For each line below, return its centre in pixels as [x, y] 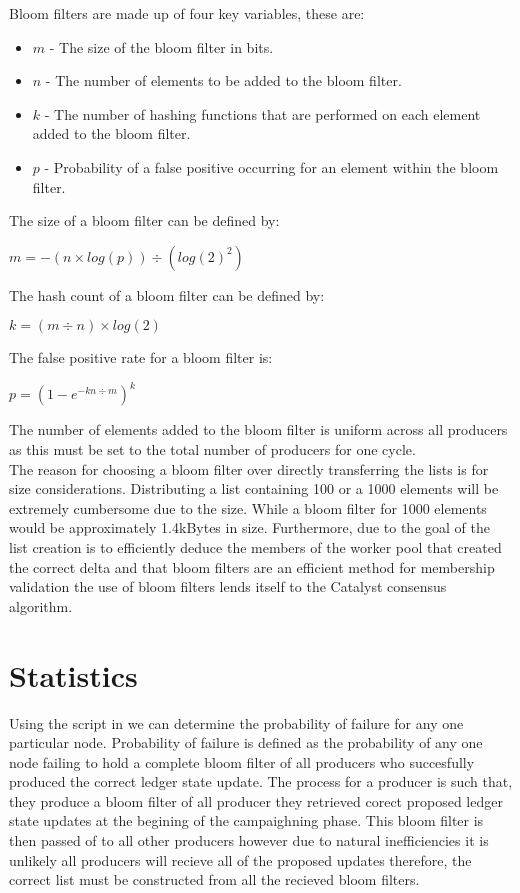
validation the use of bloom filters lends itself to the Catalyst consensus [228, 586]
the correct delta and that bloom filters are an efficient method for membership [252, 566]
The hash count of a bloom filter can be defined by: [167, 294]
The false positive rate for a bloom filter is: [141, 357]
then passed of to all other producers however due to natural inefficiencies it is [249, 840]
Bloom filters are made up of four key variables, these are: [187, 13]
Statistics [73, 674]
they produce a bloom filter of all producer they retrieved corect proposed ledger [256, 800]
